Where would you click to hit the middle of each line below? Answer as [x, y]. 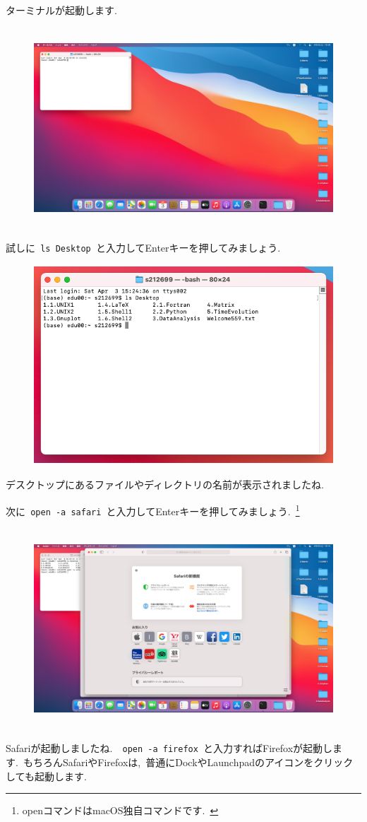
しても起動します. [46, 776]
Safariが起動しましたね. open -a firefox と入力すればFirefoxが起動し [169, 748]
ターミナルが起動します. [61, 10]
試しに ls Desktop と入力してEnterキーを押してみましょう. [143, 247]
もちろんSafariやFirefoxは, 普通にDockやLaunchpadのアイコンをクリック [188, 762]
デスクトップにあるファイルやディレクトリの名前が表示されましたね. [165, 485]
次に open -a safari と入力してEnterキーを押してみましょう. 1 [153, 510]
